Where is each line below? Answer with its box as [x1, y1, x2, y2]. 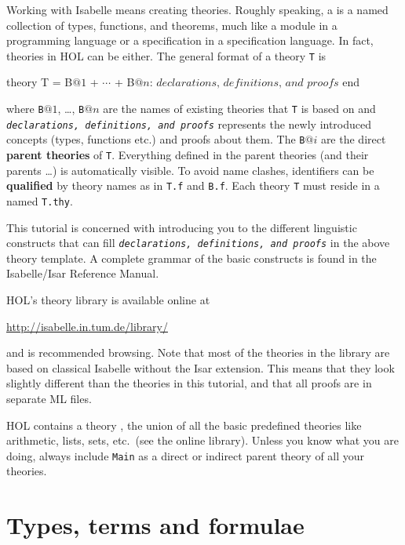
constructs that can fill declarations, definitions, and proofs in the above [6, 234, 390, 251]
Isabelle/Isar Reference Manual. [6, 265, 159, 282]
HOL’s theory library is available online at [6, 292, 210, 307]
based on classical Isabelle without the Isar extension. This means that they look [6, 359, 395, 376]
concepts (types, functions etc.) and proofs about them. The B [6, 131, 305, 147]
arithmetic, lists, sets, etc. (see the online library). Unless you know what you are [6, 432, 399, 449]
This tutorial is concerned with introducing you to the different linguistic [6, 219, 357, 235]
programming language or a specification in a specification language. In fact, [6, 32, 374, 49]
